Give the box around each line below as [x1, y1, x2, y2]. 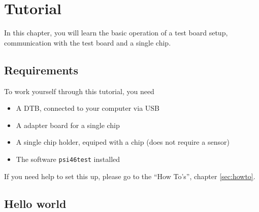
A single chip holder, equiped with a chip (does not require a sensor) [16, 137, 230, 147]
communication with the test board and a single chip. [4, 37, 171, 48]
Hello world [4, 195, 67, 211]
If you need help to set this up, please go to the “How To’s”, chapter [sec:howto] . [4, 171, 255, 181]
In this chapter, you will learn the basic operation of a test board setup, [4, 27, 228, 38]
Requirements [4, 62, 78, 77]
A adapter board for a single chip [16, 119, 120, 130]
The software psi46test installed [16, 153, 120, 164]
